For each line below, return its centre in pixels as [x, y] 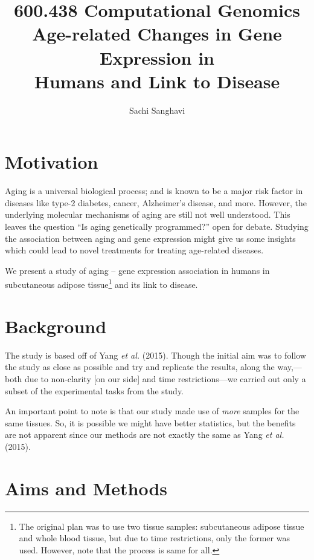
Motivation [52, 162]
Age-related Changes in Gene [157, 34]
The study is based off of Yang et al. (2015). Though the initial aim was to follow [155, 355]
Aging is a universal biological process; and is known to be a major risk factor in [154, 191]
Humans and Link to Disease [157, 81]
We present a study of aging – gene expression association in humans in [137, 270]
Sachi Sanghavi [157, 110]
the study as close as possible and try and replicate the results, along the [140, 367]
